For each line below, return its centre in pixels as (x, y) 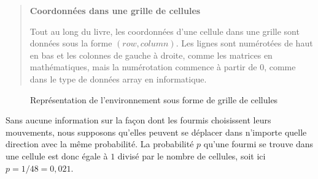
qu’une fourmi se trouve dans (258, 144)
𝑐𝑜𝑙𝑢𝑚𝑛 (154, 44)
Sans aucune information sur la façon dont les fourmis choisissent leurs (138, 120)
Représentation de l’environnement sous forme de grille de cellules (154, 99)
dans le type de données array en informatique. (118, 79)
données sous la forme (71, 43)
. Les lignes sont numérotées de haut (244, 43)
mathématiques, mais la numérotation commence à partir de (143, 67)
